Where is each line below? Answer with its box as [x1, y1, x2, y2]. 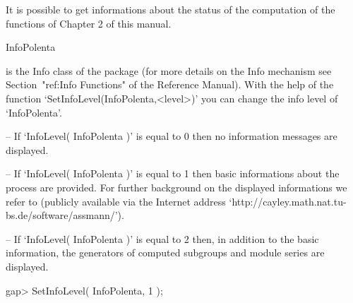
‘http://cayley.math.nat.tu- [229, 194, 347, 208]
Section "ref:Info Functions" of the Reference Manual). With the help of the [6, 77, 334, 92]
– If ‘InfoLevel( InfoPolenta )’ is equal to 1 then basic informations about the [6, 166, 340, 181]
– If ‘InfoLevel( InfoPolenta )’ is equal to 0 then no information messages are [6, 129, 337, 143]
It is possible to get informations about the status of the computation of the [6, 2, 335, 16]
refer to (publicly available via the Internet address [6, 194, 226, 208]
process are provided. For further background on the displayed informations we [6, 179, 347, 194]
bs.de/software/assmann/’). [6, 208, 124, 222]
